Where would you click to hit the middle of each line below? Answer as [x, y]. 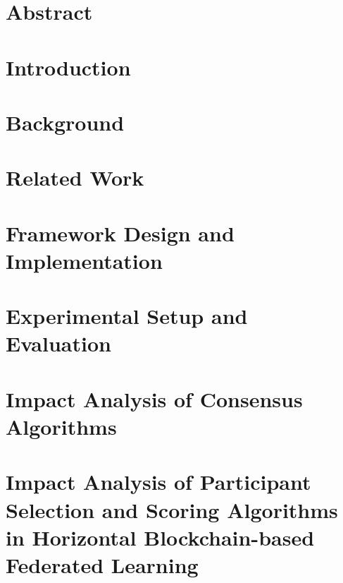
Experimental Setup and [127, 316]
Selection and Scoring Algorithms [172, 509]
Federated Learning [102, 564]
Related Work [75, 178]
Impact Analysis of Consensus [154, 398]
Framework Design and [120, 233]
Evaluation [58, 343]
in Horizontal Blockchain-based [160, 537]
